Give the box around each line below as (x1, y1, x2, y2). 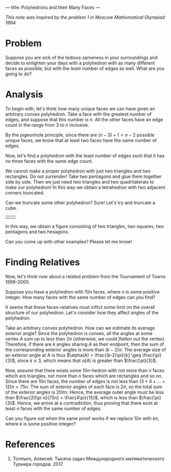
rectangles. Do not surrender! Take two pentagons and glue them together (5, 173, 162, 179)
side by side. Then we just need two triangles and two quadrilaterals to (5, 178, 154, 185)
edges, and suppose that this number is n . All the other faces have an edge (5, 116, 163, 122)
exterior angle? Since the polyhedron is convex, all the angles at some (5, 330, 153, 336)
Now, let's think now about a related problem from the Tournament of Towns (5, 273, 166, 279)
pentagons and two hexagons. (5, 229, 69, 235)
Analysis (5, 89, 43, 100)
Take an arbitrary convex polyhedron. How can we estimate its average (5, 325, 155, 331)
